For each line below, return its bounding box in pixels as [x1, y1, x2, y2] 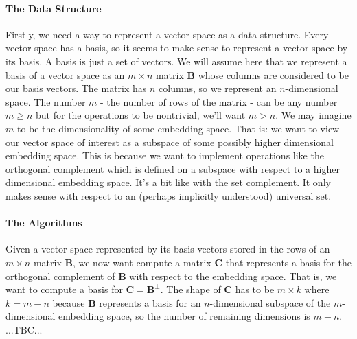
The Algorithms [5, 215, 82, 230]
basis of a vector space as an [5, 67, 125, 82]
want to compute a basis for [5, 282, 123, 296]
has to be [235, 282, 275, 296]
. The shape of [160, 282, 221, 296]
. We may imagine [275, 108, 352, 122]
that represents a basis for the [225, 255, 352, 269]
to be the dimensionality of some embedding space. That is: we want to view [16, 121, 340, 135]
